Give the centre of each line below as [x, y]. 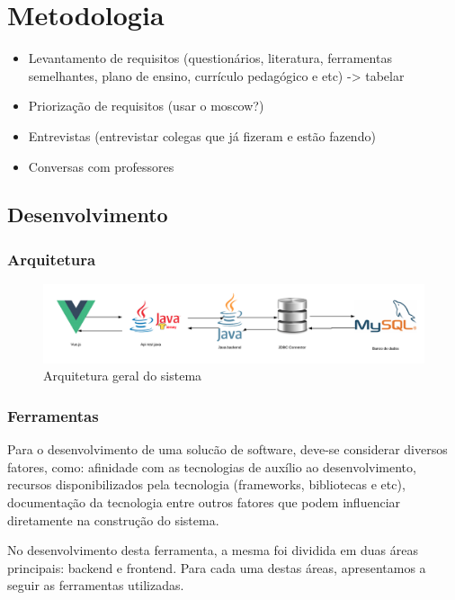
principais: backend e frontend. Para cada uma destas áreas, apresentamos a [217, 567]
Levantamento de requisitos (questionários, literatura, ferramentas [210, 58]
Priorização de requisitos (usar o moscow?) [146, 106]
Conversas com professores [101, 166]
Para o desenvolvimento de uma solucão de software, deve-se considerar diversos [227, 449]
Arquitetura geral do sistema [123, 376]
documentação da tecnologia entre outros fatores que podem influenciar [204, 502]
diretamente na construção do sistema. [113, 519]
